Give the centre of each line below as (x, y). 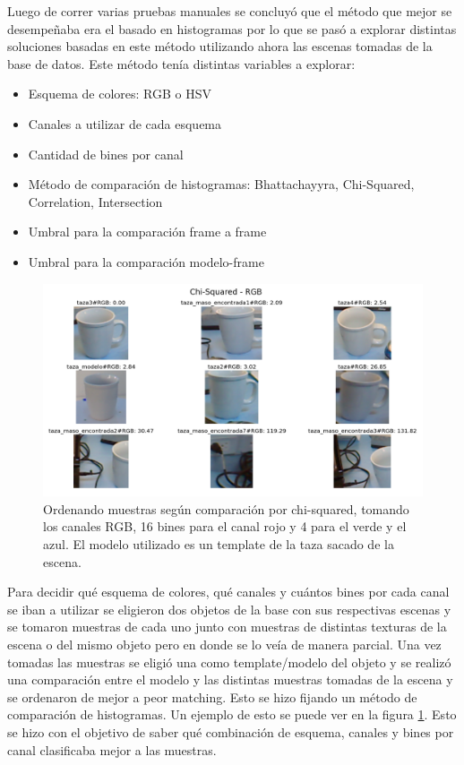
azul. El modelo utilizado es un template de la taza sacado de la (219, 543)
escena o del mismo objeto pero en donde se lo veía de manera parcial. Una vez (224, 644)
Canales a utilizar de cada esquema (125, 123)
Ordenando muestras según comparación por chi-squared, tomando (226, 508)
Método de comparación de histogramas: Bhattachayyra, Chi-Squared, (221, 184)
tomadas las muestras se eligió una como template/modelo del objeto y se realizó (229, 662)
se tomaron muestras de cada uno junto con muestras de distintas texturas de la (227, 627)
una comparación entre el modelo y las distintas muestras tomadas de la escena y (230, 679)
